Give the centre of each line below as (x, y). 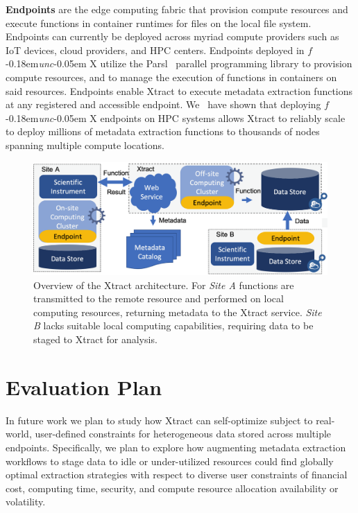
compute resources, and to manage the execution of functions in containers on (171, 77)
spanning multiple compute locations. (85, 145)
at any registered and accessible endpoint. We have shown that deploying (163, 104)
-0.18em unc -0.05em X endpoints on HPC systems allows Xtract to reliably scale (176, 118)
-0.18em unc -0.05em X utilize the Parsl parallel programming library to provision (179, 63)
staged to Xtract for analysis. (95, 339)
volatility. (26, 502)
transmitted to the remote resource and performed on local (159, 298)
